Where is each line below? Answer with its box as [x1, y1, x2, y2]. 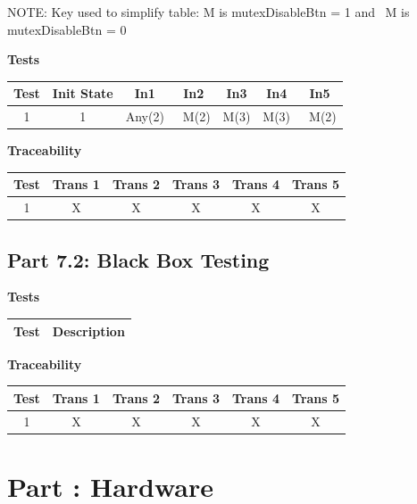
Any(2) [125, 107, 164, 126]
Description [52, 321, 125, 340]
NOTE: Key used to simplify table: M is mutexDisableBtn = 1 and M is [7, 3, 410, 21]
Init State [52, 84, 113, 103]
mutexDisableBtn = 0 [7, 20, 127, 38]
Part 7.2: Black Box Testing [7, 245, 270, 273]
